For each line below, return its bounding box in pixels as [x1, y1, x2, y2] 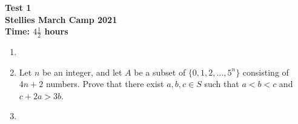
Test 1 [5, 1, 31, 13]
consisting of [242, 65, 289, 78]
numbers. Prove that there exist [45, 77, 164, 90]
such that [204, 77, 239, 90]
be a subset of [134, 65, 186, 78]
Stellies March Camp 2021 [5, 13, 118, 25]
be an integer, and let [42, 65, 122, 78]
